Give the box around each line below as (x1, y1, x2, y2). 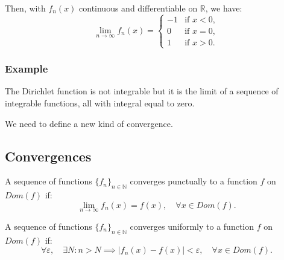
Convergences (5, 146, 92, 165)
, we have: (205, 2, 242, 14)
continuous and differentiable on (79, 2, 198, 14)
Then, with (5, 2, 46, 14)
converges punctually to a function (130, 175, 257, 187)
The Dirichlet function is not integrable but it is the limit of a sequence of (5, 85, 279, 97)
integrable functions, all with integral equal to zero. (5, 97, 195, 109)
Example (5, 61, 48, 76)
